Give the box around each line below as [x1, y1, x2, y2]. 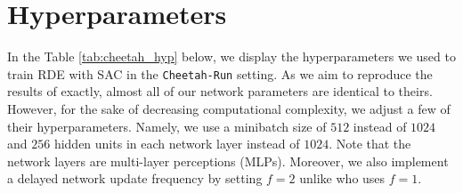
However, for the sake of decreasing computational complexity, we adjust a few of [7, 99, 451, 117]
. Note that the [329, 134, 411, 153]
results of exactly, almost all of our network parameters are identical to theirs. [7, 82, 433, 101]
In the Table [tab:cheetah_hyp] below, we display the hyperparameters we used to [7, 47, 456, 66]
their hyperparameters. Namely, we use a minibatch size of [7, 117, 327, 135]
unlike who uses [299, 169, 386, 188]
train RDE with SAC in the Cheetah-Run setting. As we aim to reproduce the [7, 64, 433, 83]
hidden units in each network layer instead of [53, 134, 300, 153]
